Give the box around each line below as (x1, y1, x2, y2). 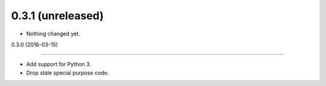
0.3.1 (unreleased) (11, 9, 104, 22)
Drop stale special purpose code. (26, 69, 109, 76)
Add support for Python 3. (26, 61, 92, 68)
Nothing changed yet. (26, 30, 81, 37)
